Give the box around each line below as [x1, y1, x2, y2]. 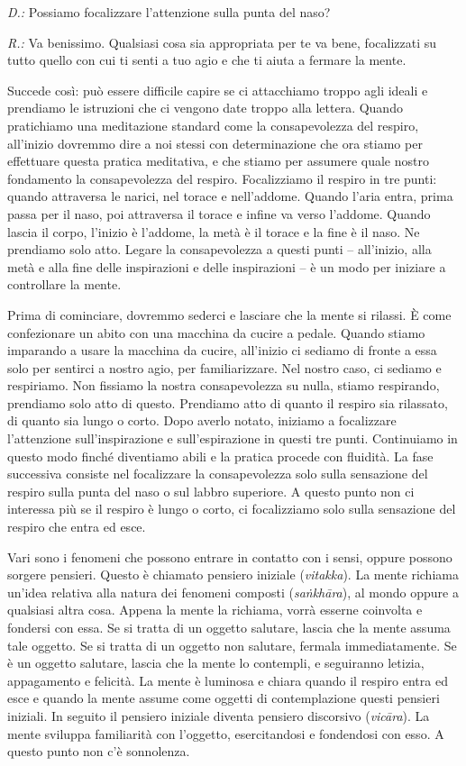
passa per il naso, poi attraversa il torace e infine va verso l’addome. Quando [7, 204, 431, 223]
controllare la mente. [7, 275, 122, 294]
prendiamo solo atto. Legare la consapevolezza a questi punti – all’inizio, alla [7, 240, 432, 259]
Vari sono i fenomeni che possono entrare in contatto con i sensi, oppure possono [7, 547, 452, 566]
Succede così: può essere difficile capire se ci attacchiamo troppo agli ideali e [7, 80, 428, 99]
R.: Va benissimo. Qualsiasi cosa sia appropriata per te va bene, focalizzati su [7, 32, 437, 51]
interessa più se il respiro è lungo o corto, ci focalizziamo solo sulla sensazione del [7, 499, 456, 518]
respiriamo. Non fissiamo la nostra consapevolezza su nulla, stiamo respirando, [7, 376, 440, 395]
